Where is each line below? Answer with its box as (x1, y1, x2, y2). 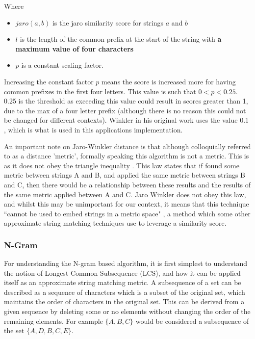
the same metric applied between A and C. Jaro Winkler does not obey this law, (4, 189, 246, 199)
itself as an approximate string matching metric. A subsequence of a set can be (4, 277, 241, 287)
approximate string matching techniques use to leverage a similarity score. (4, 218, 227, 228)
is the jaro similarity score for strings (52, 17, 164, 27)
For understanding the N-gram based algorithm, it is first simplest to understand (4, 258, 248, 268)
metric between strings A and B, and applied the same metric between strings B (4, 170, 246, 180)
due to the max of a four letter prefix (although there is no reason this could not (4, 105, 246, 115)
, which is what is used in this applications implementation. (4, 124, 183, 134)
